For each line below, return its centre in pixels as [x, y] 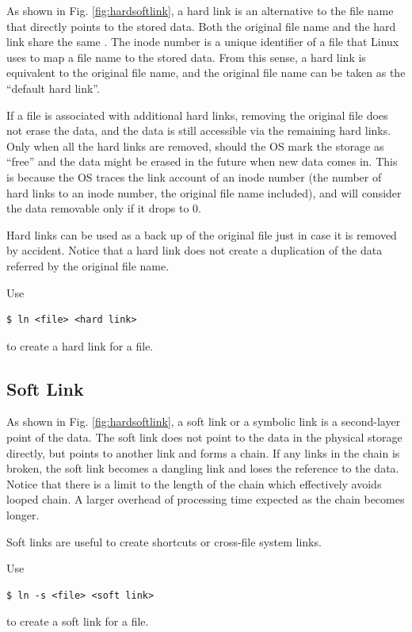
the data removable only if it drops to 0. [104, 208]
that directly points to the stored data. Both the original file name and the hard [201, 26]
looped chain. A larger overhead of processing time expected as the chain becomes [206, 499]
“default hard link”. [53, 88]
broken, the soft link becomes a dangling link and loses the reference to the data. [203, 468]
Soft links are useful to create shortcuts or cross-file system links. [164, 541]
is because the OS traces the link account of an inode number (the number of [194, 176]
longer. [23, 515]
